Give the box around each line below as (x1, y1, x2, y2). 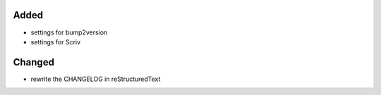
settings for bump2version (30, 28, 108, 37)
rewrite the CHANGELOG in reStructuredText (30, 75, 161, 83)
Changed (13, 56, 54, 68)
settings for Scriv (30, 37, 81, 46)
